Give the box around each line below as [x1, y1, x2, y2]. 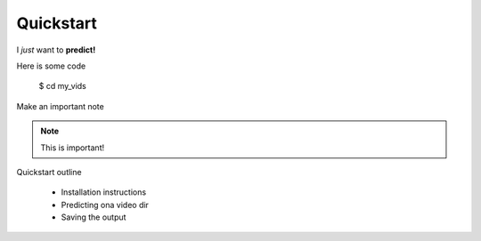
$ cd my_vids [38, 81, 86, 92]
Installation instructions [61, 187, 147, 197]
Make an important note [16, 100, 104, 111]
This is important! [40, 142, 105, 153]
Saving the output [61, 212, 126, 222]
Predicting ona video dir [61, 199, 149, 210]
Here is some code [16, 60, 86, 71]
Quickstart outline [16, 166, 82, 177]
